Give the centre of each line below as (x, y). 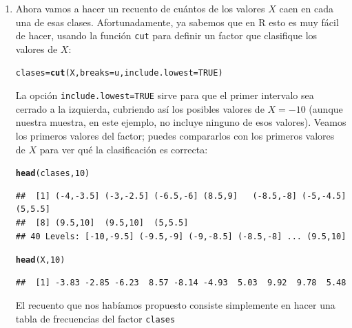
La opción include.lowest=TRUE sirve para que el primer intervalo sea (165, 95)
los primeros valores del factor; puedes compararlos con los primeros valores (175, 135)
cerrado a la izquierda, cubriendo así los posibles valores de (140, 108)
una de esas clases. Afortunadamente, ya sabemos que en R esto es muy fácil (177, 22)
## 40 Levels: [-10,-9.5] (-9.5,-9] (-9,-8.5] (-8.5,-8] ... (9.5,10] (181, 236)
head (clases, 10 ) (53, 174)
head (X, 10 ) (40, 260)
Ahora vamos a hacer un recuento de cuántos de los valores (140, 8)
